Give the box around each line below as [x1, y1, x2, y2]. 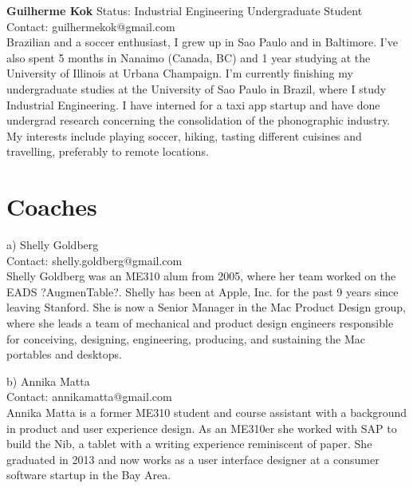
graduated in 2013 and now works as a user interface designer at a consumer [6, 450, 380, 467]
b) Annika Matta [6, 372, 90, 389]
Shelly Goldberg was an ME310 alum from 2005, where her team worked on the [6, 268, 396, 284]
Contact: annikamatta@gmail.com [6, 388, 172, 405]
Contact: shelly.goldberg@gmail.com [6, 252, 183, 268]
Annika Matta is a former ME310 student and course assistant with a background [6, 404, 407, 420]
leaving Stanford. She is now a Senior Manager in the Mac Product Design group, [6, 299, 406, 315]
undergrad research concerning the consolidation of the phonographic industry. [6, 112, 391, 129]
